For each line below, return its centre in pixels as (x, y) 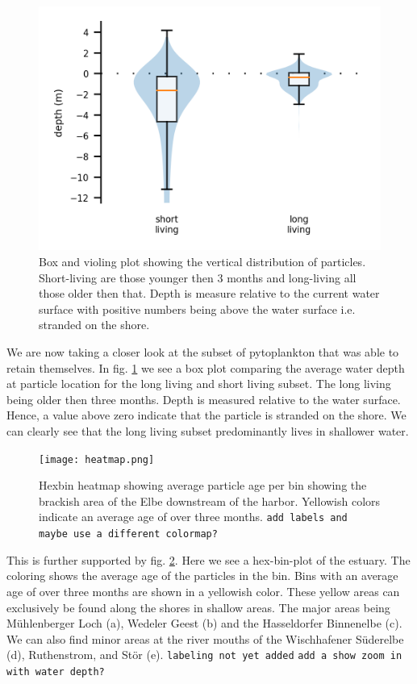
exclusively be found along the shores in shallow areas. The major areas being (198, 607)
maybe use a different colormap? (128, 534)
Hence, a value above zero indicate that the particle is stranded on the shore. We (206, 415)
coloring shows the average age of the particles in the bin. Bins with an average (202, 576)
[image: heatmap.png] (97, 459)
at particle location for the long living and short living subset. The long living (199, 384)
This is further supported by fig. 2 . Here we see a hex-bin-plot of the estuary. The (208, 559)
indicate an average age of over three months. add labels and (193, 517)
